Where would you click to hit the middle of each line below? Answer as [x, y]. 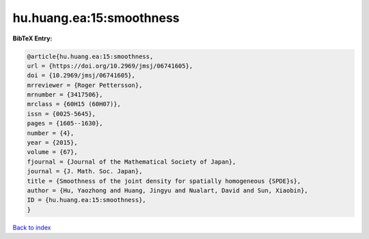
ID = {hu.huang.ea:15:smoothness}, [86, 200]
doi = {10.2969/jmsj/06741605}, [81, 76]
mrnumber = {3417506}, [65, 95]
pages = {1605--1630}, [65, 124]
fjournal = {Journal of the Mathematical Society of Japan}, [132, 162]
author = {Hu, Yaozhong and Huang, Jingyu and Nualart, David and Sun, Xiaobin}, [168, 191]
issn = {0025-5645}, [61, 114]
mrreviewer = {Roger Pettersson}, [85, 85]
